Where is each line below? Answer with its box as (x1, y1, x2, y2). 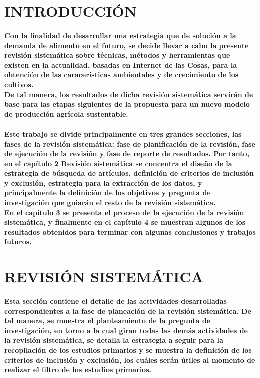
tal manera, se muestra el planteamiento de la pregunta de (4, 315, 210, 326)
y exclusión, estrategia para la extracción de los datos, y (4, 177, 202, 188)
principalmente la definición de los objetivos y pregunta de (4, 187, 211, 198)
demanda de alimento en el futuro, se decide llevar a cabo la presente (4, 40, 249, 50)
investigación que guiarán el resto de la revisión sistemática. (4, 197, 216, 208)
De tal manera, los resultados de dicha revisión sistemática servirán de (4, 89, 253, 99)
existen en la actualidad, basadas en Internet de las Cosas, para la (4, 59, 237, 70)
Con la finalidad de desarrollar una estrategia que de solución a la (4, 30, 236, 40)
